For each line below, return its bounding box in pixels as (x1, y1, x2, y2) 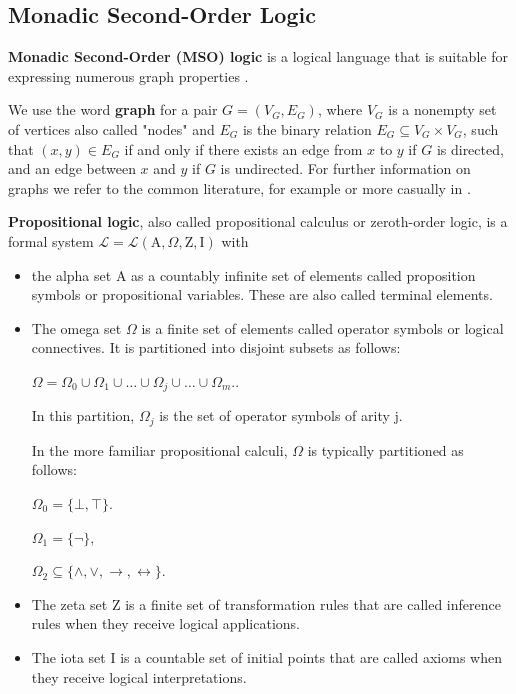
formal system (8, 230, 94, 251)
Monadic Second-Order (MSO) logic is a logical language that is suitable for (8, 46, 508, 67)
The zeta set (31, 593, 108, 614)
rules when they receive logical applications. (31, 613, 300, 634)
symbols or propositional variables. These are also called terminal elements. (31, 284, 493, 305)
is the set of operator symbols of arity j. (159, 405, 403, 426)
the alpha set (31, 264, 112, 285)
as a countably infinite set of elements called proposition (131, 264, 476, 285)
